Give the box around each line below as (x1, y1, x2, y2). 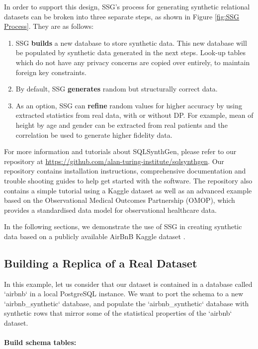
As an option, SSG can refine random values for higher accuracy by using (15, 100, 242, 110)
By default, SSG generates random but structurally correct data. (15, 84, 218, 94)
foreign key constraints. (15, 67, 86, 77)
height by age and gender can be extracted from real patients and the (15, 119, 228, 130)
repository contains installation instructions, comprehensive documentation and (4, 166, 246, 176)
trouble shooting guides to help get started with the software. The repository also (4, 175, 253, 185)
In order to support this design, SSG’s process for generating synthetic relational (4, 1, 250, 11)
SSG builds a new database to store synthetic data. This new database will (15, 37, 247, 48)
